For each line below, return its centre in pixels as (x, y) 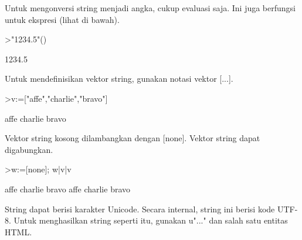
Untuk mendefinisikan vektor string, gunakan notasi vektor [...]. (119, 79)
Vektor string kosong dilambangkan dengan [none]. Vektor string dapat (133, 138)
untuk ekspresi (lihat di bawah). (62, 19)
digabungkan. (29, 149)
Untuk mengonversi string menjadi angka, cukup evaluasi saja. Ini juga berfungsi (150, 8)
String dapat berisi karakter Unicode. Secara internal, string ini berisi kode (140, 209)
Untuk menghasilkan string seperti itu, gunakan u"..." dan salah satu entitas (151, 220)
